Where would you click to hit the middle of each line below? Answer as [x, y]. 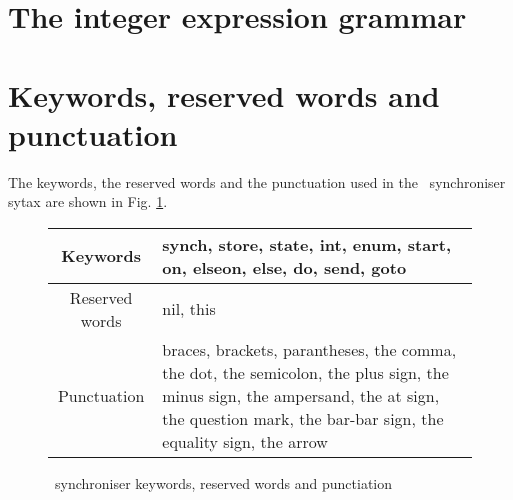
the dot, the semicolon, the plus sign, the [305, 372]
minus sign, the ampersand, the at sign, [301, 395]
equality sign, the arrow [245, 441]
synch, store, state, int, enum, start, [306, 244]
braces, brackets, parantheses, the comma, [309, 349]
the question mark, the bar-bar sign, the [303, 418]
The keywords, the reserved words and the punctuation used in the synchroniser [257, 181]
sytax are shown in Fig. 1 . [88, 201]
